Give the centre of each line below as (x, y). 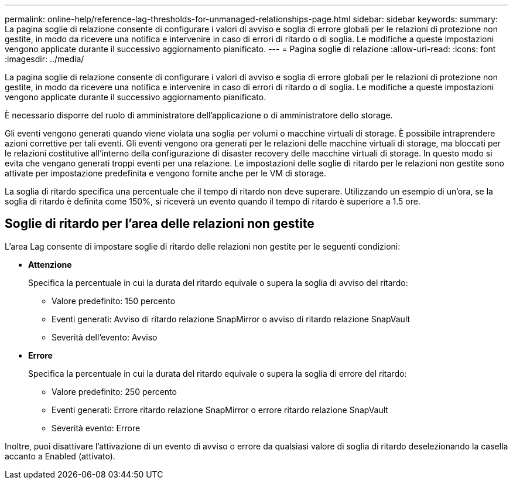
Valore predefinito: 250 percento (114, 391)
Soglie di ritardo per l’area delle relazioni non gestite (160, 224)
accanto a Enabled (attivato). (60, 456)
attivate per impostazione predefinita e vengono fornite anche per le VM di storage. (165, 173)
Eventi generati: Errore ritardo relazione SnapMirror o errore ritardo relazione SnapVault (220, 410)
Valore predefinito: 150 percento (114, 301)
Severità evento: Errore (96, 428)
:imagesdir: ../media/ (45, 59)
